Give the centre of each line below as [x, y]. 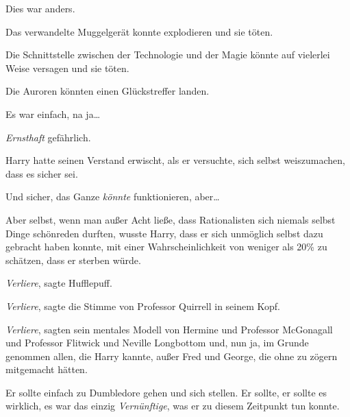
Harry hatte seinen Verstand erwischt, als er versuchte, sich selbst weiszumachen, [175, 160]
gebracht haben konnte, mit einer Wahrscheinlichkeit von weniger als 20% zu [166, 247]
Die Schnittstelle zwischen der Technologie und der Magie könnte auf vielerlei [168, 55]
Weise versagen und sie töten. [67, 68]
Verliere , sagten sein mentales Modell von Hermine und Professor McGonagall [169, 329]
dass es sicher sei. [42, 173]
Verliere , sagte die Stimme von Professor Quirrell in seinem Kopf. [143, 306]
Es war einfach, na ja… [53, 114]
